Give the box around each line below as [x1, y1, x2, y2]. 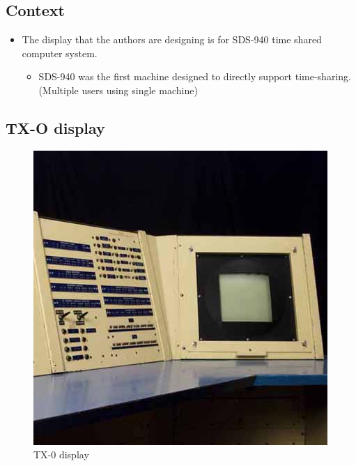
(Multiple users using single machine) [38, 82, 198, 97]
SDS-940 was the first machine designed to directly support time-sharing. [38, 69, 351, 84]
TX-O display [6, 116, 105, 138]
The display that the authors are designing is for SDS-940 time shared [22, 32, 322, 47]
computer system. [22, 45, 98, 60]
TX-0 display [33, 447, 89, 462]
